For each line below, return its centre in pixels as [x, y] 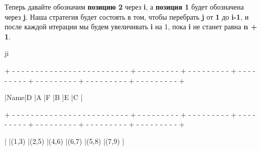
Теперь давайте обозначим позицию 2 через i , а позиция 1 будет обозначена [124, 7]
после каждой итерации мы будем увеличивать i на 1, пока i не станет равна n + [131, 27]
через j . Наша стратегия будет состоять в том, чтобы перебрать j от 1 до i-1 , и [127, 16]
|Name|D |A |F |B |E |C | [44, 97]
